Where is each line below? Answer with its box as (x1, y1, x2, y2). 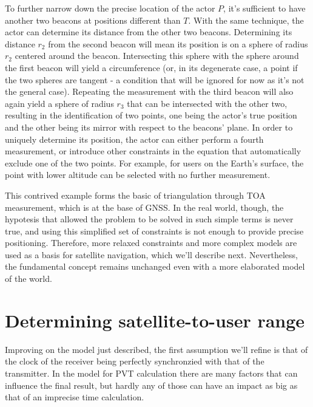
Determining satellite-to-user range (5, 307, 305, 332)
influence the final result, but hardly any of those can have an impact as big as (5, 378, 298, 391)
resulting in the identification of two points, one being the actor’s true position (5, 109, 297, 121)
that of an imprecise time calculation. (5, 391, 144, 403)
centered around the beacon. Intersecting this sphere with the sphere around (15, 49, 299, 62)
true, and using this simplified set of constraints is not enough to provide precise (5, 224, 304, 237)
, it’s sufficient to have (223, 2, 306, 14)
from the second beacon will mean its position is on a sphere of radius (48, 37, 308, 50)
